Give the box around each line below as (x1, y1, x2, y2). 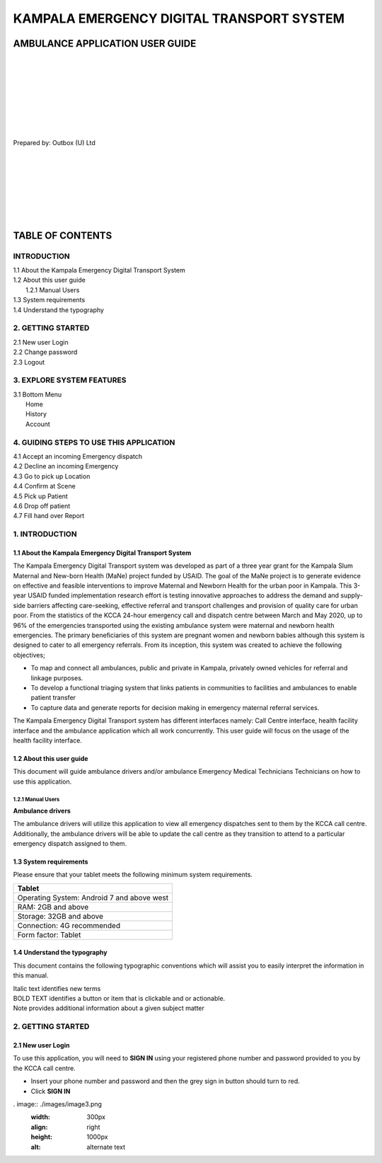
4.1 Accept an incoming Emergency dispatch (13, 452, 143, 461)
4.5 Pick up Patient (13, 492, 69, 500)
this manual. (13, 971, 49, 980)
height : (30, 1133, 53, 1141)
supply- (340, 591, 364, 600)
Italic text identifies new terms (13, 984, 101, 992)
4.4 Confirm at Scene (13, 482, 76, 491)
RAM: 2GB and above (17, 902, 89, 912)
